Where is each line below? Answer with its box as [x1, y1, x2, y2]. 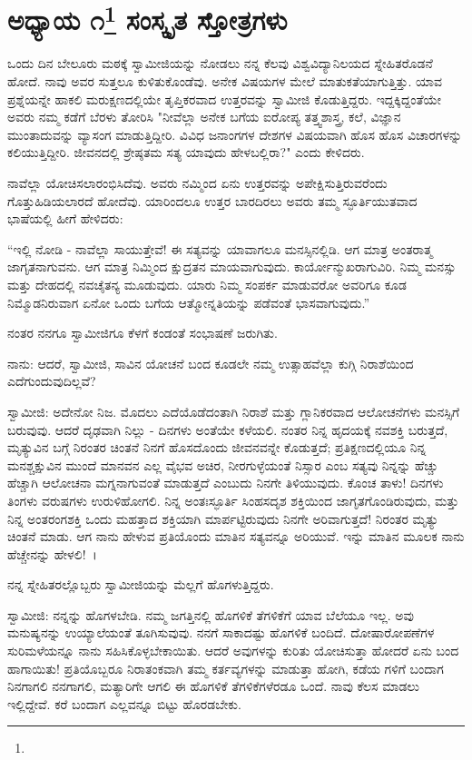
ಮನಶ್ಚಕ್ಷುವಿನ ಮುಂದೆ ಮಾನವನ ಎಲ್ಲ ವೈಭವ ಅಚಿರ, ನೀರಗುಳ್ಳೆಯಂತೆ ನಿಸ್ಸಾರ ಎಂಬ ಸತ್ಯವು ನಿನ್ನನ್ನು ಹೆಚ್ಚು [7, 455, 438, 474]
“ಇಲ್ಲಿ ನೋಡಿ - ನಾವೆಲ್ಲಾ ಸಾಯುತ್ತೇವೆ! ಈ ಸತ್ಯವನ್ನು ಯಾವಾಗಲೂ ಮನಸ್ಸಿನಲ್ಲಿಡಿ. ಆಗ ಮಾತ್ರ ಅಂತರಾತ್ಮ [7, 239, 433, 258]
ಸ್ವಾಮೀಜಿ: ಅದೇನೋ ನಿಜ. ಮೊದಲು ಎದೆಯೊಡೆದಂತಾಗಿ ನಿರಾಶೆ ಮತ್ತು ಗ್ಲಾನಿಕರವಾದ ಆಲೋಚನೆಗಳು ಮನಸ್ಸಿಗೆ [7, 401, 460, 420]
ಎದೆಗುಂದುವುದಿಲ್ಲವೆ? [7, 371, 96, 390]
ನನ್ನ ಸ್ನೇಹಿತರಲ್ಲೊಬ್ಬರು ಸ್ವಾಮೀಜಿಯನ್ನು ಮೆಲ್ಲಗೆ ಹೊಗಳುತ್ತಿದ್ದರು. [7, 575, 274, 594]
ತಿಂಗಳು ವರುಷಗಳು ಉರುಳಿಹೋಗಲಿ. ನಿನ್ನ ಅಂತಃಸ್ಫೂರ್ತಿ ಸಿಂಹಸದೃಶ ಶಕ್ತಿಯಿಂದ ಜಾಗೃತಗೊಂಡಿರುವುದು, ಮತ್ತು [7, 490, 459, 509]
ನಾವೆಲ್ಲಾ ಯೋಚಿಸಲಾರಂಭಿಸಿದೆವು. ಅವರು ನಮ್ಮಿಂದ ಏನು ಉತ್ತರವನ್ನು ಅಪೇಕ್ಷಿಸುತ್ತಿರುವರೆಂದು [7, 173, 388, 192]
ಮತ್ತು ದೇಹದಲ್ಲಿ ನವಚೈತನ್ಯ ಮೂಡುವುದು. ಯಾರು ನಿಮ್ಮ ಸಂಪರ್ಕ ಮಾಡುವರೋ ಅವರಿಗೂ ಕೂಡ [7, 274, 407, 293]
